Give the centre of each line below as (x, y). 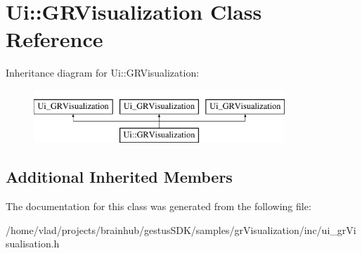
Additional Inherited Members (119, 177)
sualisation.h (33, 244)
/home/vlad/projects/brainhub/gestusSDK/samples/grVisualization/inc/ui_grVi (181, 229)
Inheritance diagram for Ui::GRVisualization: (103, 73)
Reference (54, 39)
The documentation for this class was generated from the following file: (159, 206)
